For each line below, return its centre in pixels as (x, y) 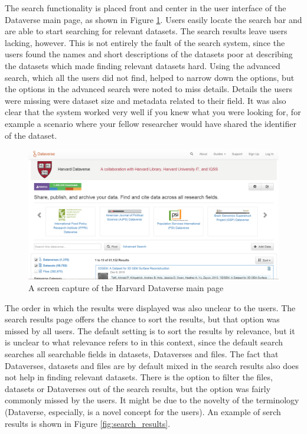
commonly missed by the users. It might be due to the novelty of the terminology (152, 400)
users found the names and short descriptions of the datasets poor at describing (149, 54)
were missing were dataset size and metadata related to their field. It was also (146, 100)
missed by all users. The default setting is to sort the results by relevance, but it (150, 330)
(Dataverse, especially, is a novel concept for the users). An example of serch (143, 411)
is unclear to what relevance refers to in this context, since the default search (144, 342)
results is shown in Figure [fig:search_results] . (88, 423)
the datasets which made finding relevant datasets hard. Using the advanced (143, 65)
